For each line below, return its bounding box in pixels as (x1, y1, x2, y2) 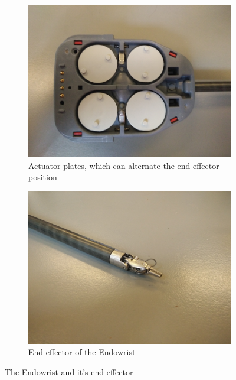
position (28, 171, 57, 183)
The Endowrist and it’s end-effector (5, 365, 133, 378)
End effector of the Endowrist (28, 346, 136, 358)
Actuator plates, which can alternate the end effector (28, 159, 219, 171)
